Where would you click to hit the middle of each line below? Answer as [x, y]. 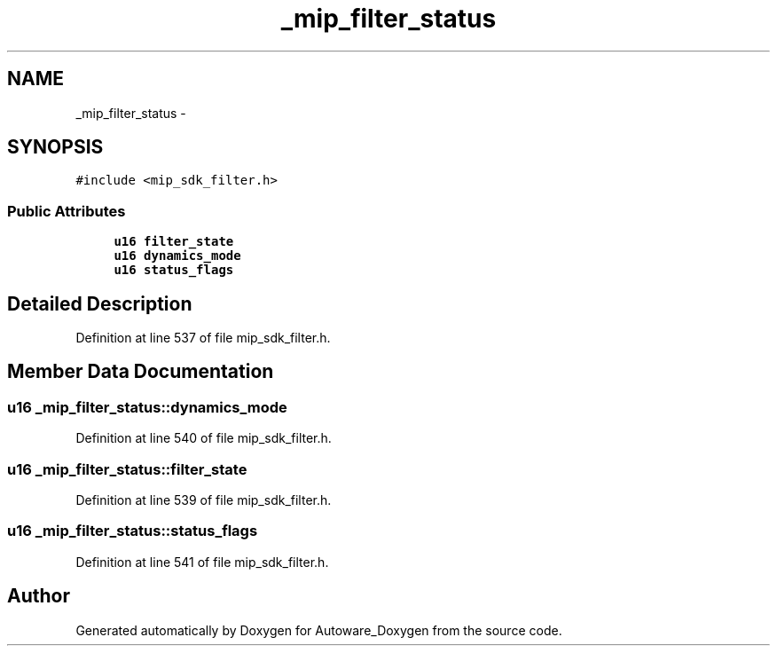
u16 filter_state [174, 242]
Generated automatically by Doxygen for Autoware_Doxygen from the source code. [319, 630]
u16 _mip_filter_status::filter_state [127, 469]
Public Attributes [67, 211]
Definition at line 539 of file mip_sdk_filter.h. [204, 500]
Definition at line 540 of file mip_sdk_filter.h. [204, 438]
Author [39, 596]
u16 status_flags [174, 270]
